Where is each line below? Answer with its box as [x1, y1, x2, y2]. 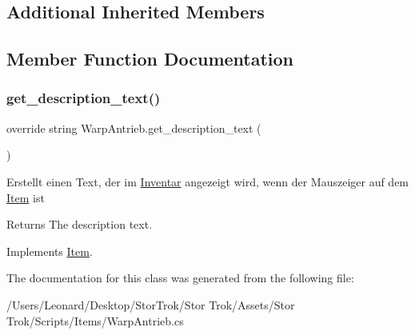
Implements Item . [6, 242, 93, 259]
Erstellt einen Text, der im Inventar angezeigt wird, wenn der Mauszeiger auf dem [6, 173, 409, 189]
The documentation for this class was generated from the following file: [6, 269, 354, 286]
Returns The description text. [6, 216, 153, 233]
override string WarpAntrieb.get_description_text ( [6, 119, 261, 136]
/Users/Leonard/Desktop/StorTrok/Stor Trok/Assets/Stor [6, 296, 295, 313]
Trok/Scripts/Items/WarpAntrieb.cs [6, 312, 184, 329]
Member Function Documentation [6, 46, 294, 71]
